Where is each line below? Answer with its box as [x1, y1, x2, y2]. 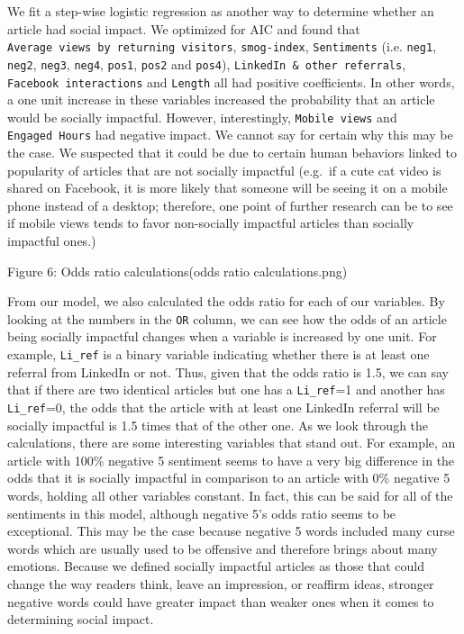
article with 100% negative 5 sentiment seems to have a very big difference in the [7, 450, 455, 469]
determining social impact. [7, 610, 154, 629]
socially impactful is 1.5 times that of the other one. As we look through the [7, 415, 429, 434]
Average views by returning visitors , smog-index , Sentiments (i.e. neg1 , [7, 37, 437, 56]
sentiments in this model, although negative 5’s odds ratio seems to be [7, 503, 396, 522]
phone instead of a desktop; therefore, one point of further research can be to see [7, 195, 453, 214]
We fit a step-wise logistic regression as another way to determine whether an [7, 2, 434, 20]
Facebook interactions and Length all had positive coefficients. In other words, [7, 72, 455, 91]
